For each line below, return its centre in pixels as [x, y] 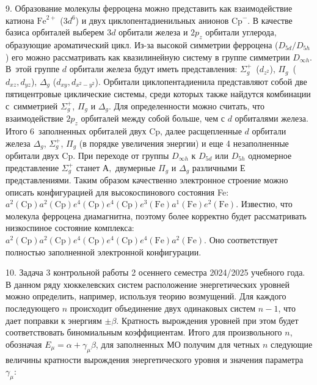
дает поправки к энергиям [54, 320]
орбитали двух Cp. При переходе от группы [87, 155]
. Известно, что [264, 204]
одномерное [270, 155]
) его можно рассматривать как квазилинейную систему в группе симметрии [148, 57]
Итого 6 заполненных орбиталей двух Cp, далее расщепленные [124, 130]
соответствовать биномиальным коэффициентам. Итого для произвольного [144, 332]
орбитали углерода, [241, 32]
